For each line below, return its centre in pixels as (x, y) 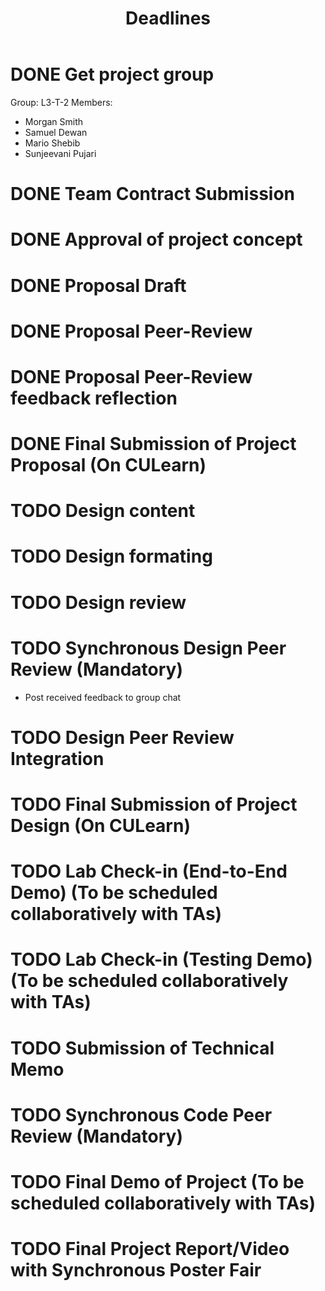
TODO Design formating (111, 556)
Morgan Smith (54, 121)
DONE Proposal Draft (98, 285)
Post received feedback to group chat (103, 697)
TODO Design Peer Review (122, 737)
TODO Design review (98, 602)
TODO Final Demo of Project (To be (157, 1181)
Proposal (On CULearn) (108, 465)
